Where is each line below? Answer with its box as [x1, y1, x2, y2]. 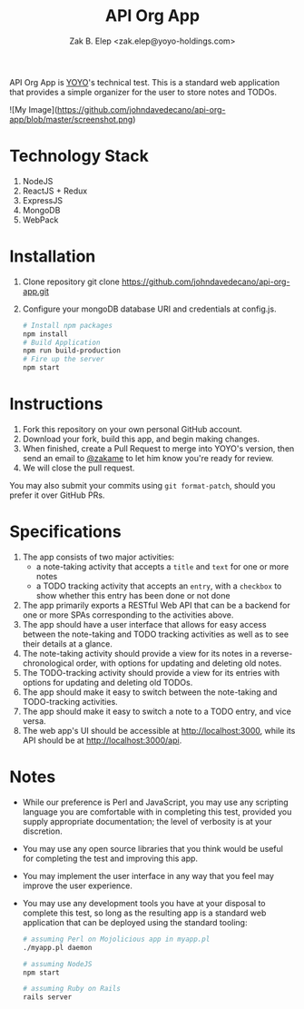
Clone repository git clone [22, 276, 120, 287]
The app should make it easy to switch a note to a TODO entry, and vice [22, 706, 292, 717]
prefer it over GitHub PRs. [9, 490, 105, 500]
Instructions [9, 394, 103, 414]
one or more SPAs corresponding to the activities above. [22, 609, 234, 620]
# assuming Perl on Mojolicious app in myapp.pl [22, 935, 211, 944]
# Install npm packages [22, 321, 113, 330]
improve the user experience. [22, 880, 133, 891]
